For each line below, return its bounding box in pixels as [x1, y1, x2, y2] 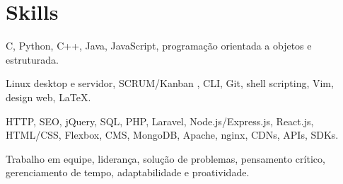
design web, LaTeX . [6, 89, 91, 104]
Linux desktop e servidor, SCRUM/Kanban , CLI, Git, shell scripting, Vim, [6, 76, 334, 91]
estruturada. [6, 52, 59, 67]
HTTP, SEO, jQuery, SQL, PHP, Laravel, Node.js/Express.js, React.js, [6, 113, 314, 128]
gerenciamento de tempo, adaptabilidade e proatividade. [6, 165, 250, 180]
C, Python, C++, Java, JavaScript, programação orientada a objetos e [6, 38, 312, 53]
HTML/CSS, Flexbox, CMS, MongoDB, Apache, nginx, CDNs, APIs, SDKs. [6, 127, 339, 142]
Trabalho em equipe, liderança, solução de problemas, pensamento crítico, [6, 151, 325, 166]
